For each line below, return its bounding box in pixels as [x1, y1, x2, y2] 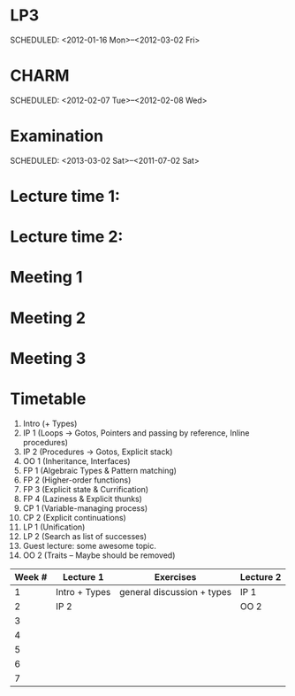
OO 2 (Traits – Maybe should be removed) [22, 550, 176, 561]
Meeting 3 [10, 348, 87, 368]
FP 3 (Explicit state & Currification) [22, 483, 149, 494]
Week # [14, 570, 48, 583]
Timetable [10, 389, 87, 408]
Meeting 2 [10, 307, 87, 328]
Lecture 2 [239, 570, 282, 583]
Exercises [154, 570, 197, 583]
